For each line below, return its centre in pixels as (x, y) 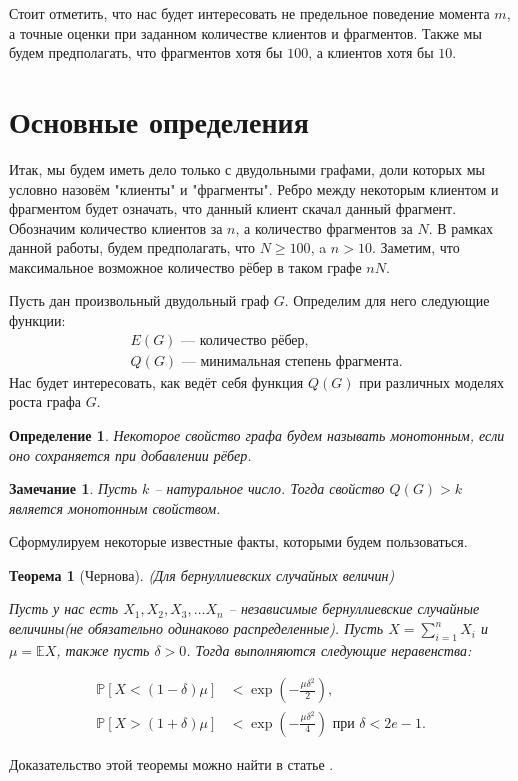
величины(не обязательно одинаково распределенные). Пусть (196, 628)
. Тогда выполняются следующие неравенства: (329, 649)
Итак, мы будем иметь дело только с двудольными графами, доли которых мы (247, 168)
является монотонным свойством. (115, 507)
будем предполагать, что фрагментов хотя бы (146, 52)
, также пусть (103, 649)
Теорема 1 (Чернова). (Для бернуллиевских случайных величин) (202, 574)
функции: (37, 320)
